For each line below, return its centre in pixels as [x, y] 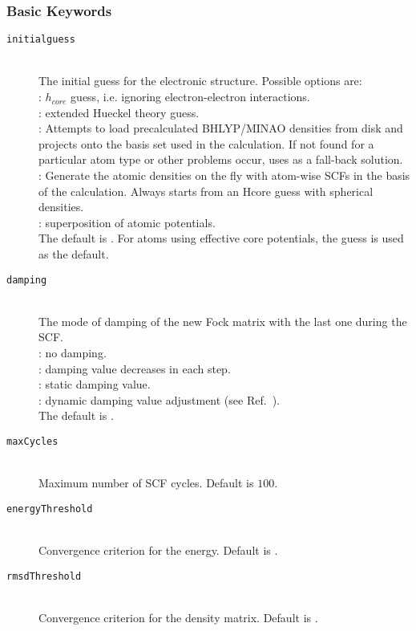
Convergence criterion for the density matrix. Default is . [178, 617]
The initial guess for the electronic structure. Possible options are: [200, 81]
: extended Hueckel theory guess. [119, 112]
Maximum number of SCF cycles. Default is [146, 483]
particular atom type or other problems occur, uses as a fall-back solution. [221, 159]
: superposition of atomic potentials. [127, 222]
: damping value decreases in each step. [135, 368]
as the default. [74, 254]
